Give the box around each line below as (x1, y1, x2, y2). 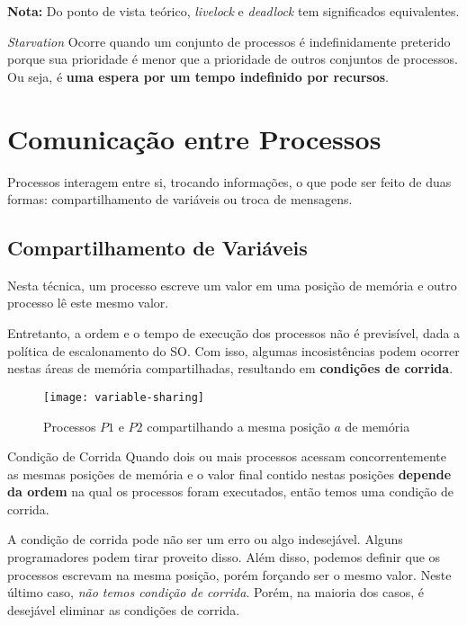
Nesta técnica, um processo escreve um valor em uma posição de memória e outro (7, 275, 457, 294)
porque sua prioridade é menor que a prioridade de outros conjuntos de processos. (7, 49, 458, 68)
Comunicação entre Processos (7, 120, 382, 156)
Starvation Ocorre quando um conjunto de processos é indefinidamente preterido (7, 31, 451, 50)
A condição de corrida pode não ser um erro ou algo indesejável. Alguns (7, 530, 403, 549)
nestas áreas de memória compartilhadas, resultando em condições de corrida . (7, 359, 454, 378)
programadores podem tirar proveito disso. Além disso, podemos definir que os (7, 548, 441, 567)
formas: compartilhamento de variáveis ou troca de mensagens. (7, 190, 353, 209)
